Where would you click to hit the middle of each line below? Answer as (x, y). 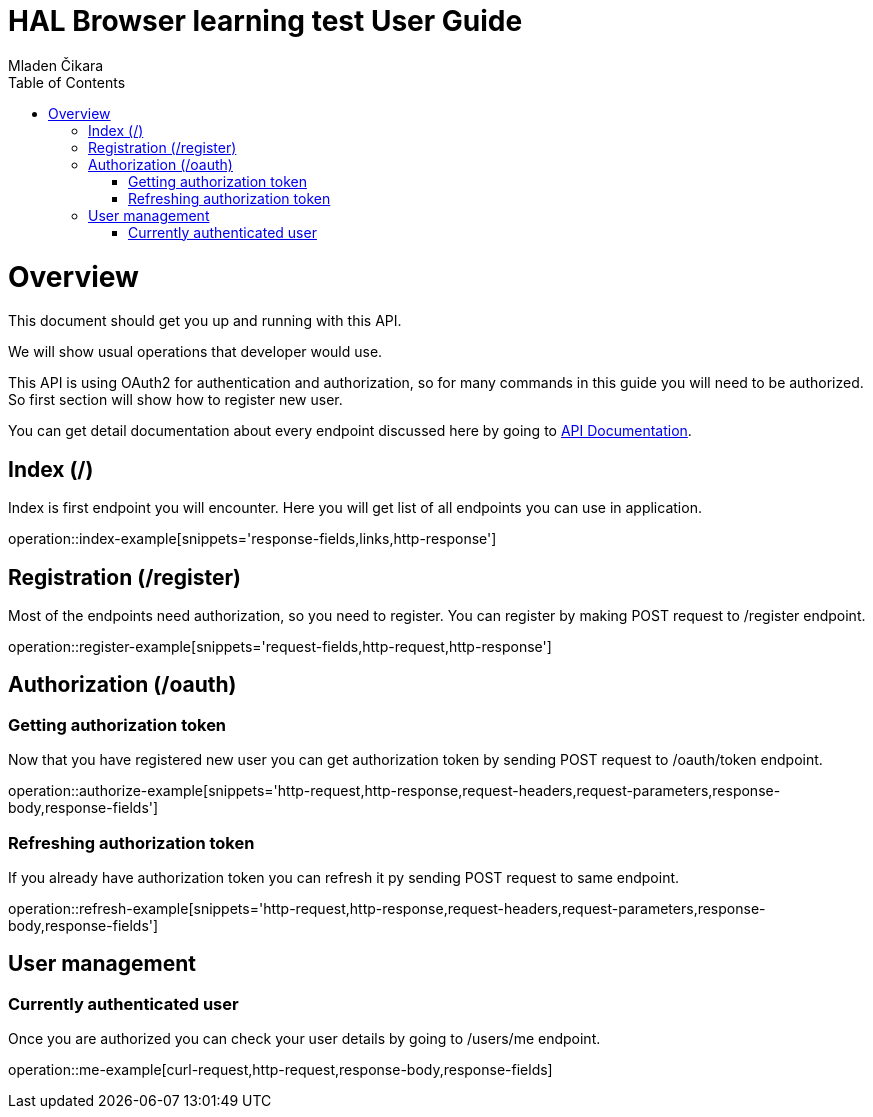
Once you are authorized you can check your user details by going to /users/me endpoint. (304, 1039)
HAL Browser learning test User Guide (265, 21)
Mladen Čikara (56, 65)
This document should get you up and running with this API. (205, 321)
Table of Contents (67, 82)
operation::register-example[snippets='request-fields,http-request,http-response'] (280, 646)
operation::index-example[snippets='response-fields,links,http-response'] (252, 539)
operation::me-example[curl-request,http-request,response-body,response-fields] (280, 1070)
